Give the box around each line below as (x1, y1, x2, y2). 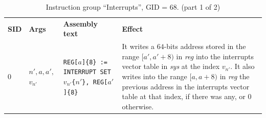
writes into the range (122, 71, 187, 82)
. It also (230, 61, 255, 72)
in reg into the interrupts (176, 51, 254, 61)
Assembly (63, 18, 98, 29)
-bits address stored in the (164, 41, 246, 52)
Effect (122, 23, 143, 34)
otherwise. (122, 101, 154, 111)
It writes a (122, 41, 155, 52)
